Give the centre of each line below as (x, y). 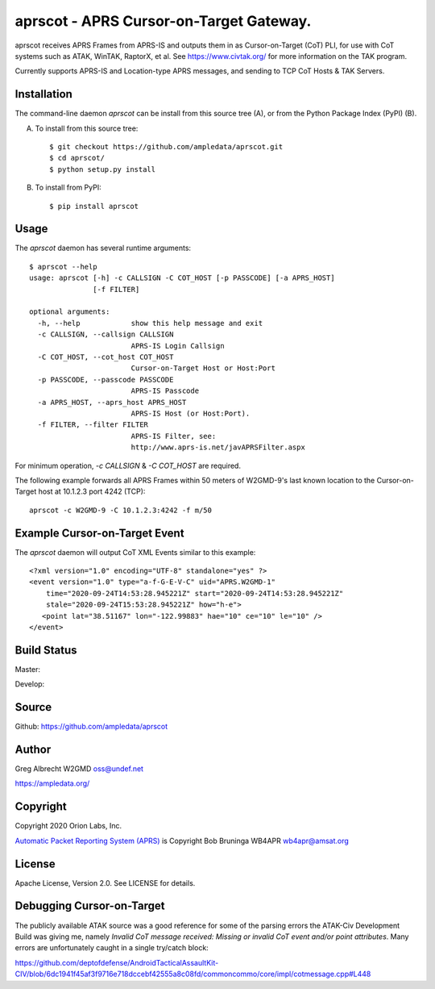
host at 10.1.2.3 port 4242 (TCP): (92, 491)
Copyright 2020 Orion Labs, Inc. (68, 826)
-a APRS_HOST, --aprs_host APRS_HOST (112, 402)
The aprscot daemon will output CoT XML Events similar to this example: (135, 552)
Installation (43, 94)
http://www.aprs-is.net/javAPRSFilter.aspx (218, 447)
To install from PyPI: (68, 188)
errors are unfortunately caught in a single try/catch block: (112, 948)
